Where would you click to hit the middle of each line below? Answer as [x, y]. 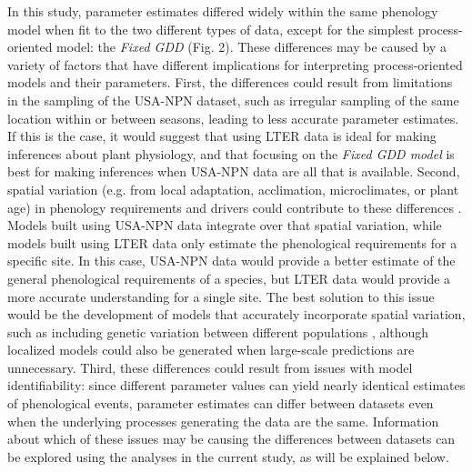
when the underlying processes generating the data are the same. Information [223, 421]
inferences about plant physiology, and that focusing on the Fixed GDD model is [231, 153]
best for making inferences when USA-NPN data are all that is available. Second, [234, 171]
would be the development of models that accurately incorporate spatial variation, [236, 314]
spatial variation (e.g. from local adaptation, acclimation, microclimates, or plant [233, 189]
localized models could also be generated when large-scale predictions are [211, 350]
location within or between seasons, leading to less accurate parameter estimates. [233, 118]
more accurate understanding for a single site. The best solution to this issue [221, 296]
